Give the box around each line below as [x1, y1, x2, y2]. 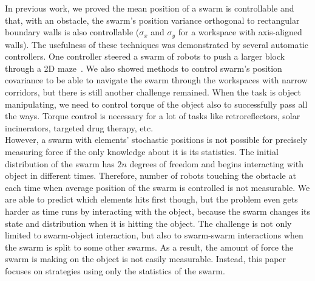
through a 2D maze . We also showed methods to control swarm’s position [5, 61, 282, 74]
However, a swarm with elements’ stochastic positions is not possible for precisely [5, 133, 308, 146]
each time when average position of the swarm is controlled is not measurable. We [5, 181, 310, 193]
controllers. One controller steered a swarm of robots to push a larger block [5, 50, 285, 63]
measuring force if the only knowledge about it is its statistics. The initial [5, 145, 279, 158]
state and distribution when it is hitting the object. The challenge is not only [5, 217, 292, 229]
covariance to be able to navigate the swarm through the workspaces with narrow [5, 74, 308, 86]
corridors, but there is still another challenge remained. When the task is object [5, 86, 301, 99]
